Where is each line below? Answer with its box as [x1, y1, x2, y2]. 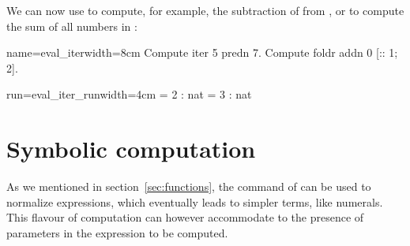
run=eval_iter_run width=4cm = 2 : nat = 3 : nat [6, 86, 252, 102]
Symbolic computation [6, 132, 256, 165]
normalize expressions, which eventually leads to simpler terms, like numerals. [6, 193, 383, 210]
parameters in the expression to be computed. [6, 224, 228, 240]
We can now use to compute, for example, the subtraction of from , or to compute [6, 2, 404, 18]
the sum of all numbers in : [6, 17, 137, 34]
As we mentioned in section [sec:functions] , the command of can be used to [6, 178, 371, 195]
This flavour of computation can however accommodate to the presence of [6, 209, 364, 225]
